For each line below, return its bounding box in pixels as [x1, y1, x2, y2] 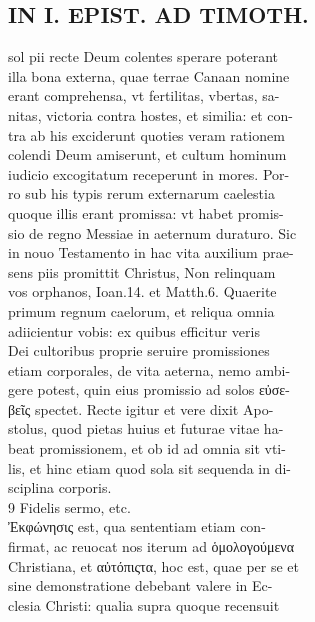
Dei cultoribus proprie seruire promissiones [8, 340, 270, 361]
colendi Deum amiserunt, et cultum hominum [8, 144, 287, 165]
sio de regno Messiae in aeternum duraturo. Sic [8, 222, 297, 243]
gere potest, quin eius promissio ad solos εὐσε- [8, 379, 290, 400]
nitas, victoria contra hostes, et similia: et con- [8, 104, 294, 125]
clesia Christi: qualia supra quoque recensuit [8, 594, 280, 615]
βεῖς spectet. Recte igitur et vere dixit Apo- [8, 398, 274, 419]
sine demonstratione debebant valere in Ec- [8, 575, 273, 596]
